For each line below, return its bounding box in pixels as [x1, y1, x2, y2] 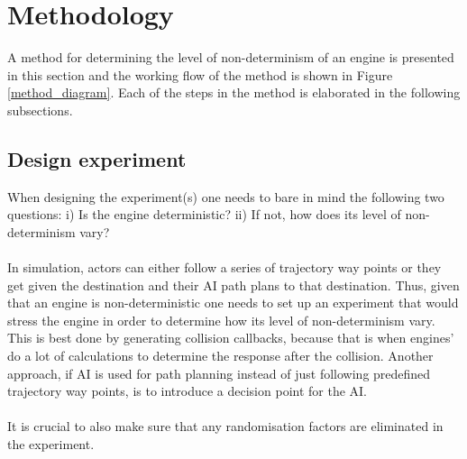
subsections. [7, 100, 73, 119]
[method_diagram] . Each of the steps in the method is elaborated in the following [7, 83, 461, 102]
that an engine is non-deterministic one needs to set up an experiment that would [7, 293, 459, 312]
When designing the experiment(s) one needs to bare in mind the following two [7, 187, 444, 206]
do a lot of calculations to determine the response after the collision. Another [7, 346, 434, 365]
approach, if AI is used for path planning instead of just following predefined [7, 363, 431, 382]
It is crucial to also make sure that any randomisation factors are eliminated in [7, 417, 444, 436]
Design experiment [7, 144, 187, 172]
